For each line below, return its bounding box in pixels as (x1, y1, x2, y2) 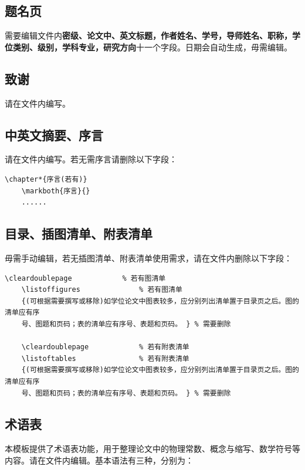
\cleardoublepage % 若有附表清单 (21, 343, 189, 352)
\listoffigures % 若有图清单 (21, 285, 182, 294)
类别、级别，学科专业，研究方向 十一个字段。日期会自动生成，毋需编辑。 (12, 40, 292, 53)
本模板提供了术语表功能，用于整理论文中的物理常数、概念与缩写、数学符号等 (5, 442, 300, 455)
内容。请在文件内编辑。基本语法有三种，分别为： (5, 454, 194, 466)
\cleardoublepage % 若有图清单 (5, 274, 166, 282)
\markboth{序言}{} (21, 186, 90, 195)
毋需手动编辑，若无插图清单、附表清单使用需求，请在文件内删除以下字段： (5, 251, 292, 264)
